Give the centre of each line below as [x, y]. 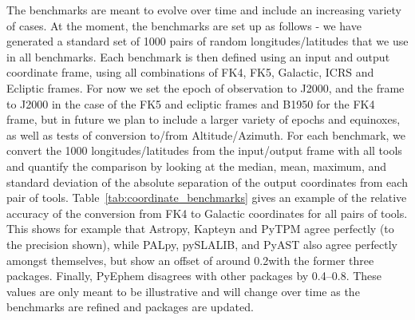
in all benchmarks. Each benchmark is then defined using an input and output [198, 56]
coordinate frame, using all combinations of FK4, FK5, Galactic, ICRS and [190, 72]
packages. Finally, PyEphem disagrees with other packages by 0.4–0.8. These [194, 276]
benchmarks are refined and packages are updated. [130, 307]
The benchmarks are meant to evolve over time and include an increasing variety [204, 10]
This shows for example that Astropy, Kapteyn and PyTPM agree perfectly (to [200, 229]
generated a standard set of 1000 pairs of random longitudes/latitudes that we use [207, 41]
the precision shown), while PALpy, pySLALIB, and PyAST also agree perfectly [202, 244]
